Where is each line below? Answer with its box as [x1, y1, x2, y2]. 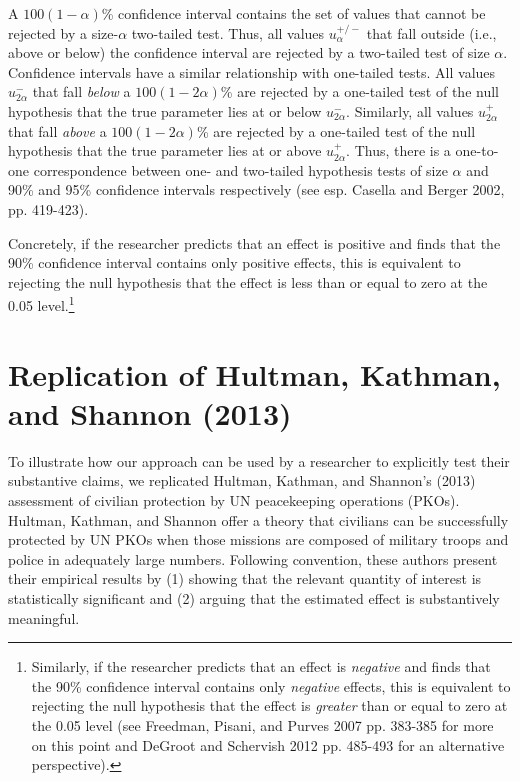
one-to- [455, 140, 499, 161]
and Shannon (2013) [8, 392, 292, 433]
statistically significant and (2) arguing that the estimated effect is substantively [8, 588, 500, 609]
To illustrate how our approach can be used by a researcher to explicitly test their [8, 450, 510, 471]
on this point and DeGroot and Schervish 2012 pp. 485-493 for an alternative [31, 734, 505, 755]
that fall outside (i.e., [366, 22, 497, 43]
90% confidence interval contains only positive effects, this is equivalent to [8, 252, 461, 273]
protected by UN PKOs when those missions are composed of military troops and [8, 529, 509, 550]
